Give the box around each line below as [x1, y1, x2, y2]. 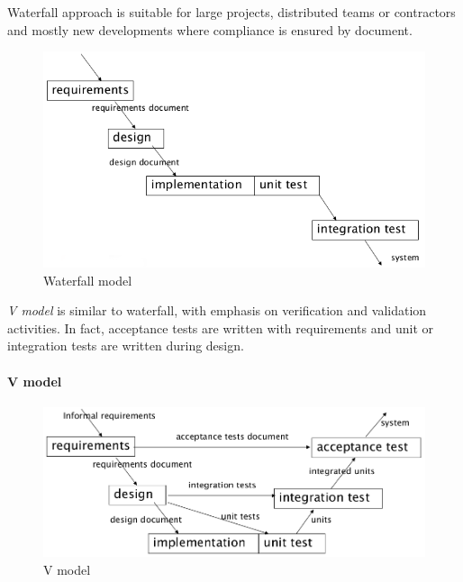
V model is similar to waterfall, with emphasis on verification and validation [7, 301, 427, 320]
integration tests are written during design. [7, 336, 244, 355]
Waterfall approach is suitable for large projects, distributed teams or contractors [7, 3, 456, 21]
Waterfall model [43, 270, 132, 289]
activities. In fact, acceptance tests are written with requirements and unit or [7, 318, 433, 337]
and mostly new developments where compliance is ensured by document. [7, 20, 413, 39]
